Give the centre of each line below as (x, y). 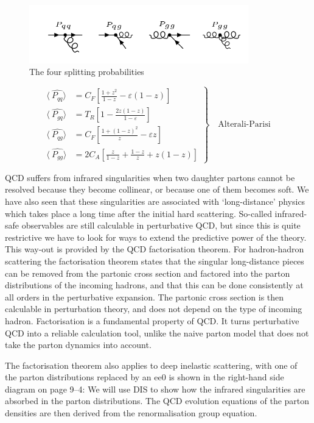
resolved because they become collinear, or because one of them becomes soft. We (157, 189)
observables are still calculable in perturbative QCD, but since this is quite (161, 225)
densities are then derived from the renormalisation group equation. (131, 413)
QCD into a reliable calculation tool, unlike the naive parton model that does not (157, 332)
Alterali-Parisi (244, 125)
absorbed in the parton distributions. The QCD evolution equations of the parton (157, 401)
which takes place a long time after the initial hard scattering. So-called (138, 213)
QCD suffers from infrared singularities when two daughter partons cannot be (150, 177)
